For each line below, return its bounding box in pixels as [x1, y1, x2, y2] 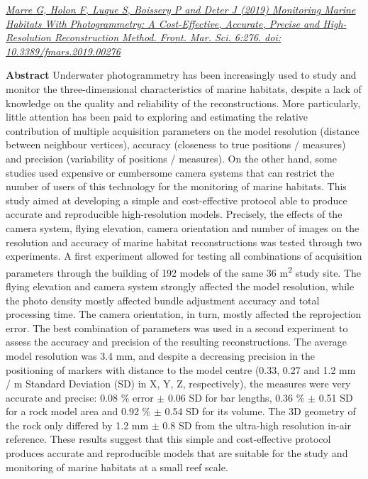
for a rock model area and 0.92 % [6, 404, 151, 419]
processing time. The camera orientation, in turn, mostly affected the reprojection [6, 307, 362, 321]
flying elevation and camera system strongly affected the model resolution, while [6, 278, 355, 293]
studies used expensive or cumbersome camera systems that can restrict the [6, 165, 335, 180]
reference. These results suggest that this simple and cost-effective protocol [6, 431, 331, 446]
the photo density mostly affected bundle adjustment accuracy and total [6, 292, 320, 307]
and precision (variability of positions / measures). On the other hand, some [6, 150, 337, 165]
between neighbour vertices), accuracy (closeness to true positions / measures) [6, 137, 346, 152]
